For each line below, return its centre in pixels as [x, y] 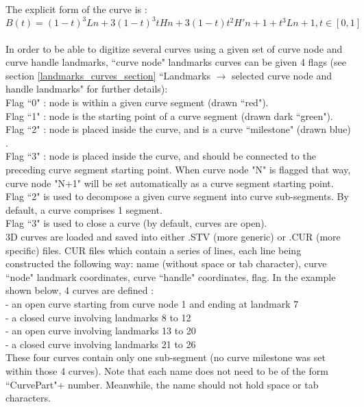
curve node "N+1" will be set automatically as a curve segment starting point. [170, 183]
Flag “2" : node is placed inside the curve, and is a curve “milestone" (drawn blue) [178, 129]
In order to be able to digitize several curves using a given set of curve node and [174, 48]
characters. [28, 398]
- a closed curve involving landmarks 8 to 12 [98, 317]
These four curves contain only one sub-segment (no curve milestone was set [166, 357]
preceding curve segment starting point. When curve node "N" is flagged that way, [178, 170]
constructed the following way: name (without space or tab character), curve [166, 263]
